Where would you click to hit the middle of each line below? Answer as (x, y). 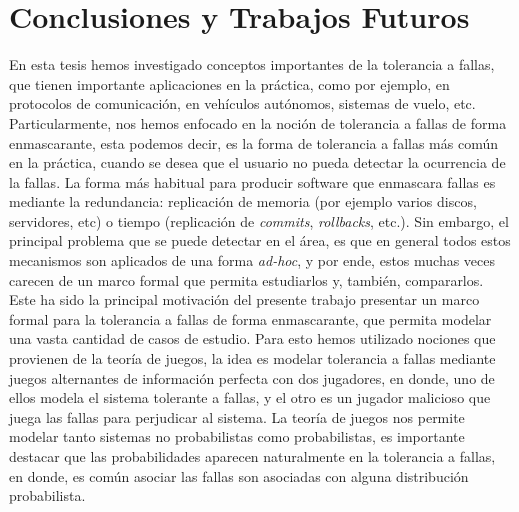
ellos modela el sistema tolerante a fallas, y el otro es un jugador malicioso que (250, 397)
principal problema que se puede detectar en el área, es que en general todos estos (260, 240)
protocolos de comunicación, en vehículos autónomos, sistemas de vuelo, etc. (242, 103)
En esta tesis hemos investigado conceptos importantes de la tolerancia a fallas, (252, 64)
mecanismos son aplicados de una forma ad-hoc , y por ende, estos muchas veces (252, 260)
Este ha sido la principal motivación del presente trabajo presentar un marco (244, 299)
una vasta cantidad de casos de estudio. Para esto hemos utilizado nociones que (252, 338)
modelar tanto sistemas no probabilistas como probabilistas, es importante (237, 436)
